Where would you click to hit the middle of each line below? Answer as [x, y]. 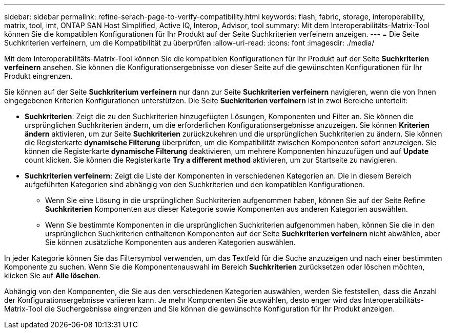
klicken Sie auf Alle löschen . [52, 275]
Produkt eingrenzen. [38, 76]
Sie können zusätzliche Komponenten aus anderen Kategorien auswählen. [170, 242]
